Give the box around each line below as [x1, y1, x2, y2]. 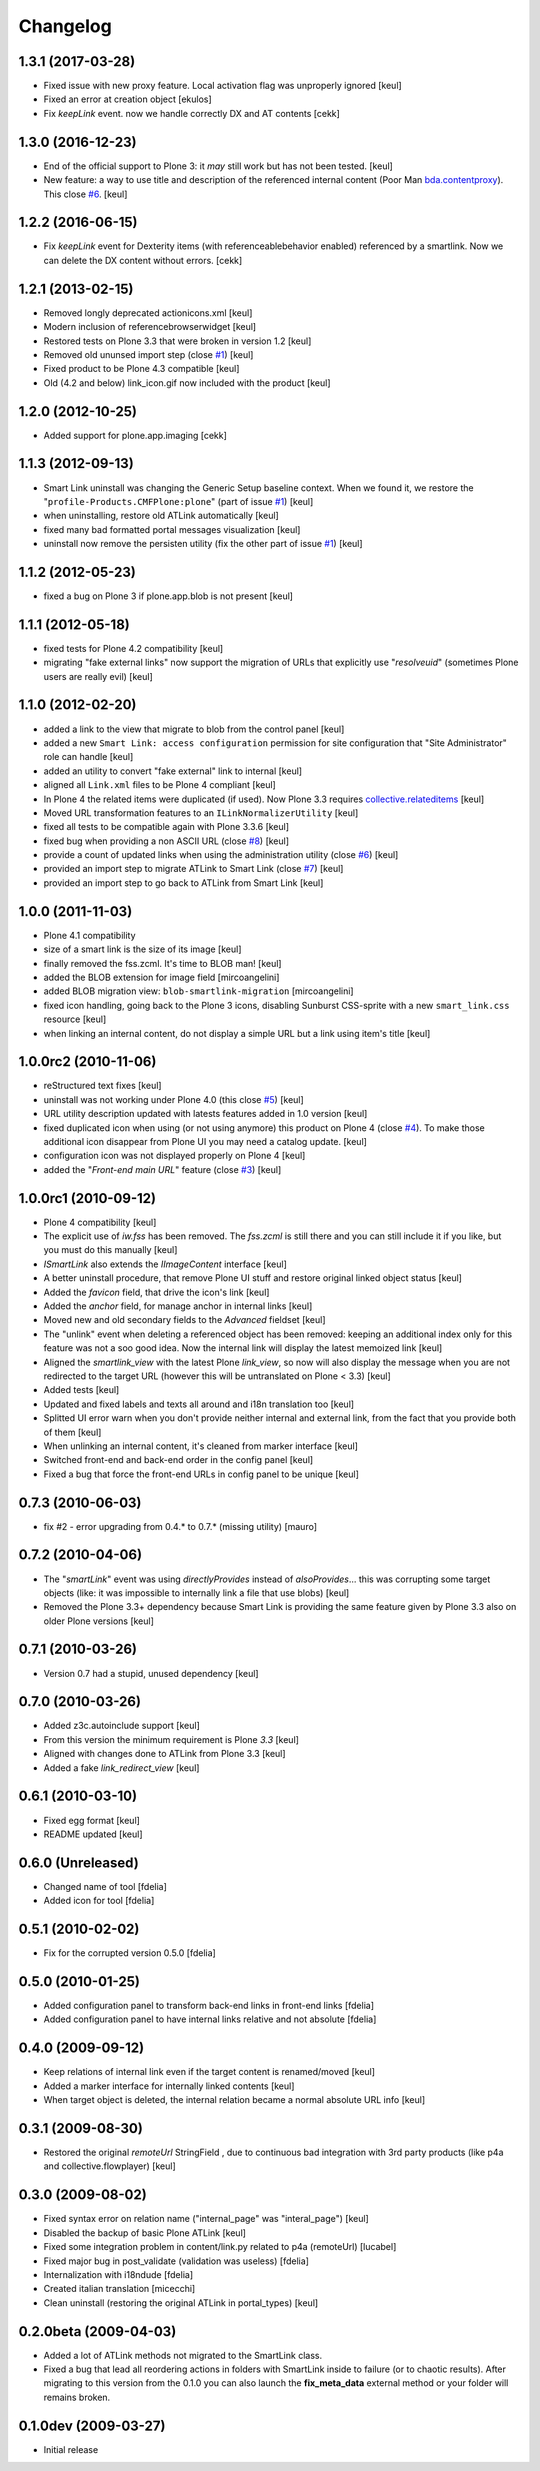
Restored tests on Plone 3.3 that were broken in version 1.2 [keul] [43, 335, 312, 347]
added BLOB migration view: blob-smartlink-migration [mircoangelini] [43, 985, 354, 997]
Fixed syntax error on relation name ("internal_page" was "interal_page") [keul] [43, 2213, 369, 2225]
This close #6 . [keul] [43, 188, 128, 200]
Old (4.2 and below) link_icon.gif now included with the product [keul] [43, 376, 331, 389]
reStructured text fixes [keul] [43, 1080, 162, 1092]
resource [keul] [43, 1013, 107, 1025]
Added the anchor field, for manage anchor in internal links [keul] [43, 1300, 313, 1312]
